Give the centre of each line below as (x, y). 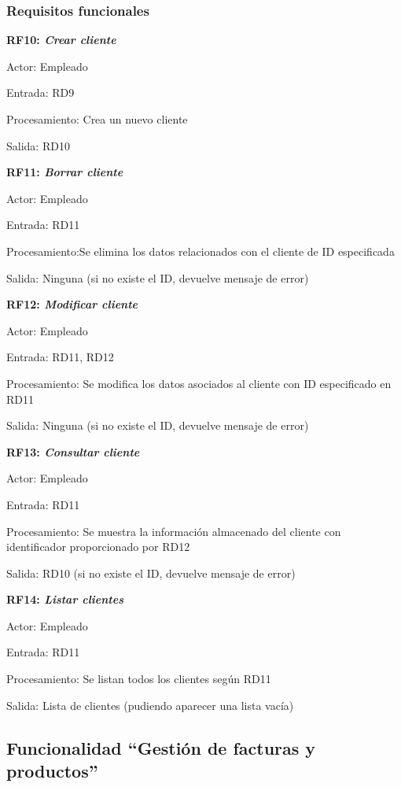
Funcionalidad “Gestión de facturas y (161, 747)
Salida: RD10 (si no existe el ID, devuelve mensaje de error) (151, 573)
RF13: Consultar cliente (73, 451)
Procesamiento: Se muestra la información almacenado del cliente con (174, 531)
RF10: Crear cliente (61, 40)
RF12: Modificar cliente (72, 304)
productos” (52, 771)
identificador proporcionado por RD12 (98, 547)
